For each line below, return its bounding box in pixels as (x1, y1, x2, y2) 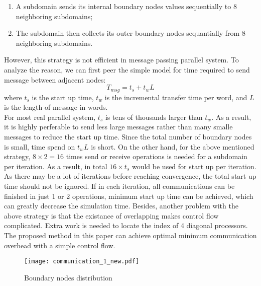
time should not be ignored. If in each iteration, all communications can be (4, 180, 235, 191)
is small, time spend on (4, 141, 75, 152)
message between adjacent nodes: (4, 74, 106, 85)
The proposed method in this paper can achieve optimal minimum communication (4, 230, 257, 240)
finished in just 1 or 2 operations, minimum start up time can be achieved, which (4, 190, 253, 201)
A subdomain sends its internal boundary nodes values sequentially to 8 (16, 1, 237, 11)
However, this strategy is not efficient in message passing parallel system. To (4, 54, 239, 65)
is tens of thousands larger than (105, 111, 203, 122)
